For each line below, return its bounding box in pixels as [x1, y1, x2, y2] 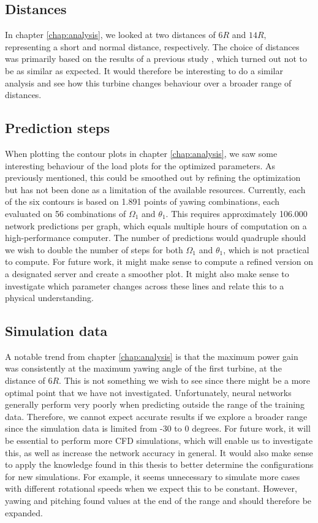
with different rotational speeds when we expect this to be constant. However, [5, 482, 297, 495]
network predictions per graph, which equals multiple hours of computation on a [5, 219, 307, 232]
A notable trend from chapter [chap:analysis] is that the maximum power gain [5, 349, 298, 362]
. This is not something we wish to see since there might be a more [59, 374, 311, 387]
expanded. [5, 506, 43, 519]
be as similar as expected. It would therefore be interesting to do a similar [5, 64, 283, 77]
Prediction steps [5, 118, 110, 137]
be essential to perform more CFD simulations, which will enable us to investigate [5, 434, 313, 447]
